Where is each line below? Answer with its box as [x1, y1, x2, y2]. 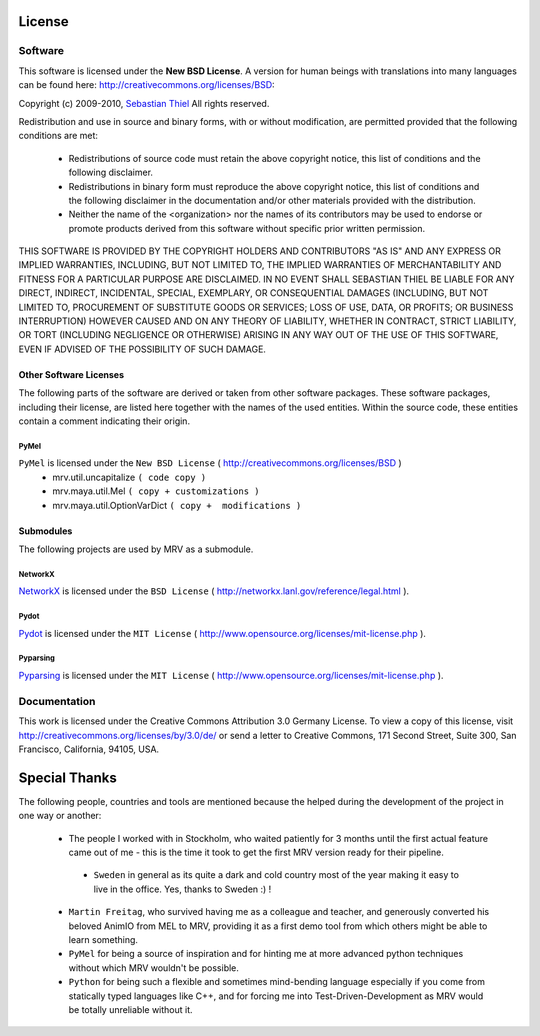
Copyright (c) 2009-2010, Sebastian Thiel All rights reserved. [18, 97, 270, 109]
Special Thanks [18, 769, 117, 786]
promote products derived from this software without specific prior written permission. [68, 222, 426, 234]
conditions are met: [18, 130, 99, 142]
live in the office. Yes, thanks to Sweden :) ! [93, 883, 272, 895]
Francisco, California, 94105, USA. [18, 743, 160, 755]
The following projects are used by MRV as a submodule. [18, 543, 254, 555]
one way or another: [18, 810, 102, 822]
